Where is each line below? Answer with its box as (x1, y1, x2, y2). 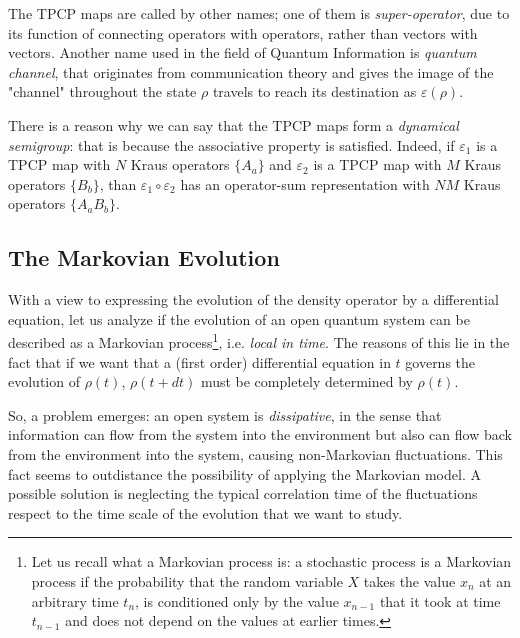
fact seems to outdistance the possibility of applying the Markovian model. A (8, 463, 481, 484)
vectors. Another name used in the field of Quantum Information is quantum (8, 42, 477, 63)
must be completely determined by (200, 371, 413, 392)
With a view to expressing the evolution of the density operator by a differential (8, 289, 499, 310)
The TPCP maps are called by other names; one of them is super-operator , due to (8, 3, 510, 23)
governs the (405, 351, 476, 372)
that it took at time (379, 590, 501, 611)
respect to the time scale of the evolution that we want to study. (8, 502, 403, 523)
